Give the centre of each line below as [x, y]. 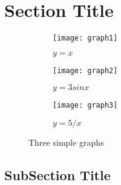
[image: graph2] [85, 70]
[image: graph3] [85, 105]
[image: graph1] [85, 38]
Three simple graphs [66, 142]
